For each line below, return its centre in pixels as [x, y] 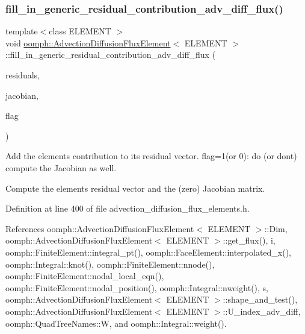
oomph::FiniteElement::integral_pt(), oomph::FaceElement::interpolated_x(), [149, 252]
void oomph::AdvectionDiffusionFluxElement [88, 43]
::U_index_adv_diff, [262, 311]
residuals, [23, 75]
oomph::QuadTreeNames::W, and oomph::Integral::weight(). [116, 323]
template [22, 31]
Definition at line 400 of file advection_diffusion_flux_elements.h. [128, 208]
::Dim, [276, 228]
